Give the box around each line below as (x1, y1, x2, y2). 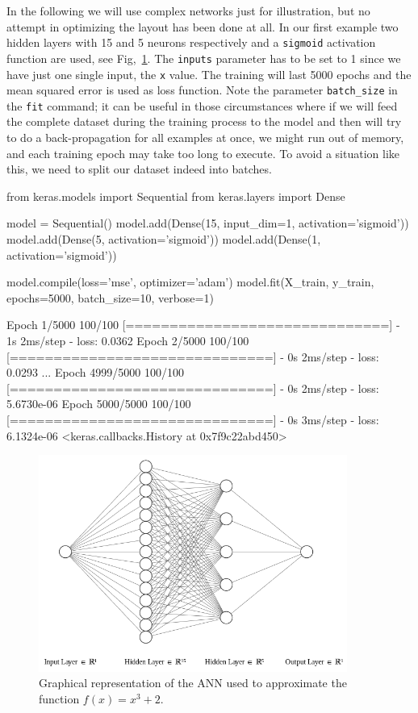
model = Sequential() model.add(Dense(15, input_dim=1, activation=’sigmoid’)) (6, 215, 409, 231)
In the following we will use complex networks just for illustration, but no (6, 2, 370, 19)
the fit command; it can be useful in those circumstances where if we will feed (6, 97, 398, 114)
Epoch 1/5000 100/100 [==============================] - (6, 316, 400, 333)
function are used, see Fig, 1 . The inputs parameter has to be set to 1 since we (6, 49, 401, 66)
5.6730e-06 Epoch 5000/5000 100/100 (6, 395, 191, 412)
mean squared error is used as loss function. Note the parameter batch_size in (6, 81, 398, 98)
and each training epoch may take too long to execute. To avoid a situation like (6, 144, 399, 161)
